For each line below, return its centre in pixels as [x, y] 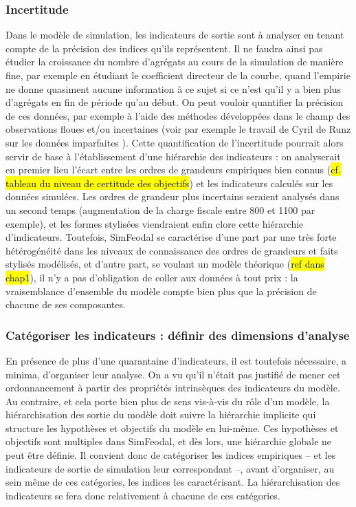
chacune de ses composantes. [66, 304]
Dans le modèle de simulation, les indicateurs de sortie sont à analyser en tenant [175, 35]
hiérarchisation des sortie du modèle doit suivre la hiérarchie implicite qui [161, 414]
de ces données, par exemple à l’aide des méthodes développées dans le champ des [178, 115]
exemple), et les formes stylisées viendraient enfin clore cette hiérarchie [155, 223]
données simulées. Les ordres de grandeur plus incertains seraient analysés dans [173, 196]
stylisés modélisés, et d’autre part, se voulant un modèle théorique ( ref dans [165, 264]
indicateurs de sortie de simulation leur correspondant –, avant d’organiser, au [170, 468]
